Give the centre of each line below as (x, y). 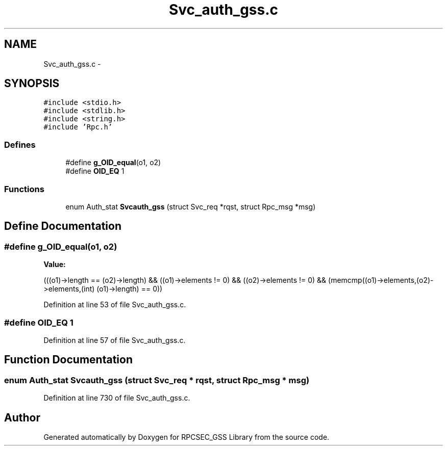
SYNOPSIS (32, 84)
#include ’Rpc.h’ (78, 127)
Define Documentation (63, 226)
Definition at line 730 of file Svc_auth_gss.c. (117, 398)
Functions (24, 189)
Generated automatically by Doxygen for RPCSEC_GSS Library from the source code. (187, 437)
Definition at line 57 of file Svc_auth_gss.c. (115, 340)
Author (22, 417)
